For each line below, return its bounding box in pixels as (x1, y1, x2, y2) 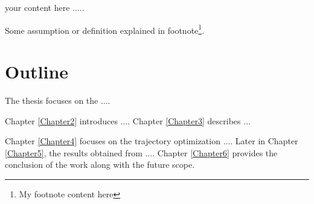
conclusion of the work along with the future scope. (5, 158, 195, 171)
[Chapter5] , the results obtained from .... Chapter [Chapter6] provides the (5, 146, 278, 159)
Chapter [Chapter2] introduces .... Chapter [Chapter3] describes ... (5, 114, 251, 127)
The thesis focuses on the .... (5, 94, 111, 106)
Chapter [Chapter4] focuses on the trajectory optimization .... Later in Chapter (5, 135, 298, 147)
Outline (5, 59, 69, 84)
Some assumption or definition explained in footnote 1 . (5, 22, 205, 36)
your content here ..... (5, 1, 85, 13)
